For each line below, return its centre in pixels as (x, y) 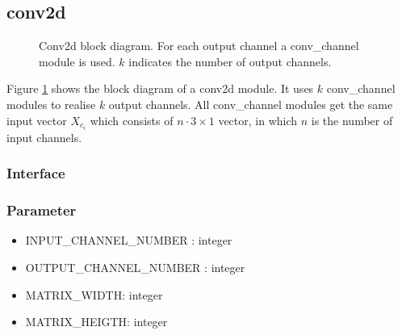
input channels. (44, 137)
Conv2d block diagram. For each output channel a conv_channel (199, 46)
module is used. (77, 61)
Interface (36, 173)
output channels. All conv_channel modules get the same (251, 104)
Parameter (42, 210)
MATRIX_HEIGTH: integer (96, 322)
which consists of (132, 120)
